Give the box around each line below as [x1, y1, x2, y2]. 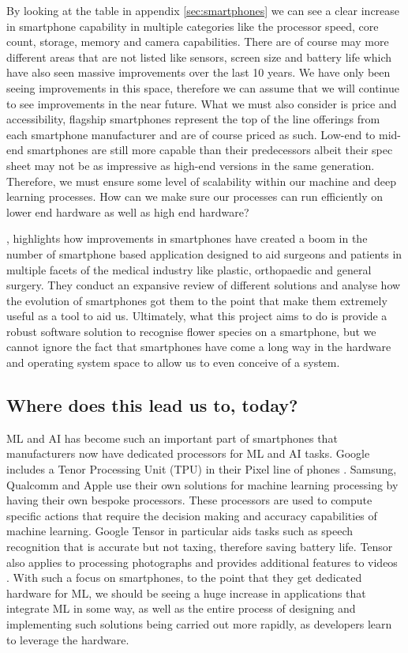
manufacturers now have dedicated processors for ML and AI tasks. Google [6, 445, 370, 462]
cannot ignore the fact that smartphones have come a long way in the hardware [6, 338, 391, 355]
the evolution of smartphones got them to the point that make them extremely [6, 292, 387, 308]
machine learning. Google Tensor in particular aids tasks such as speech [6, 523, 354, 539]
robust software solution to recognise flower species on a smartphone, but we [6, 323, 376, 339]
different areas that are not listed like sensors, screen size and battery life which [6, 48, 391, 65]
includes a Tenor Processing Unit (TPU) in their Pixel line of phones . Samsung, [6, 461, 397, 477]
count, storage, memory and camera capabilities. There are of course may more [6, 33, 389, 50]
